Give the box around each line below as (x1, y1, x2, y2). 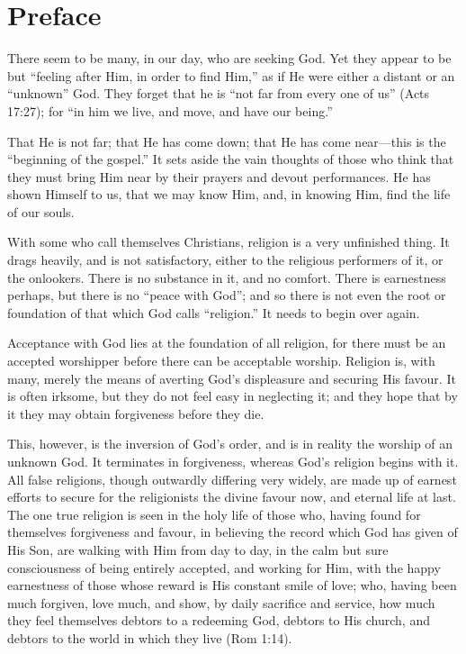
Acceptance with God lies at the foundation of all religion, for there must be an (7, 333, 446, 352)
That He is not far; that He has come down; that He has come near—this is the (7, 132, 446, 150)
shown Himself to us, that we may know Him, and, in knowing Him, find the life (7, 185, 451, 204)
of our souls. (7, 202, 75, 221)
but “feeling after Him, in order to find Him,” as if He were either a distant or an (7, 66, 455, 85)
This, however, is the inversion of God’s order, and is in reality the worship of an (7, 434, 453, 453)
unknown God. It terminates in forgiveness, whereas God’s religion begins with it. (7, 452, 459, 470)
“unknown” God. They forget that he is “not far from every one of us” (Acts (7, 84, 430, 103)
